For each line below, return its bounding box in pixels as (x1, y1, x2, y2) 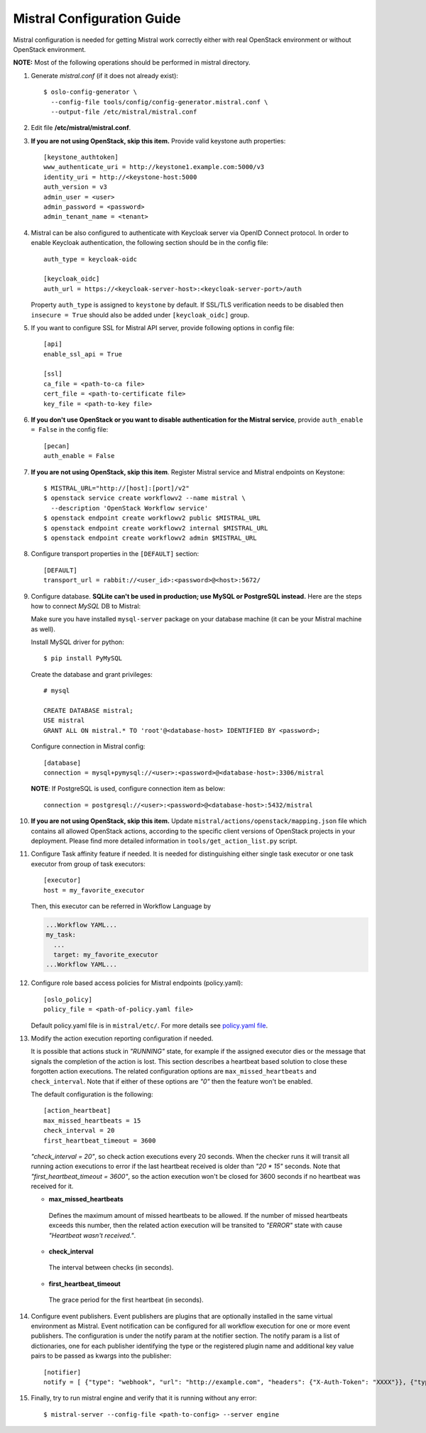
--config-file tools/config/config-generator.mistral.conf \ (50, 98, 268, 106)
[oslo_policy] (43, 995, 92, 1003)
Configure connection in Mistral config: (31, 742, 146, 751)
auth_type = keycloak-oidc (43, 255, 138, 263)
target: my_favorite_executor (53, 951, 159, 959)
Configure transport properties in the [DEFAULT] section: (31, 550, 200, 558)
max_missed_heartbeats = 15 (43, 1116, 141, 1125)
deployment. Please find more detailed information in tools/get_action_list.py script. (31, 837, 297, 845)
